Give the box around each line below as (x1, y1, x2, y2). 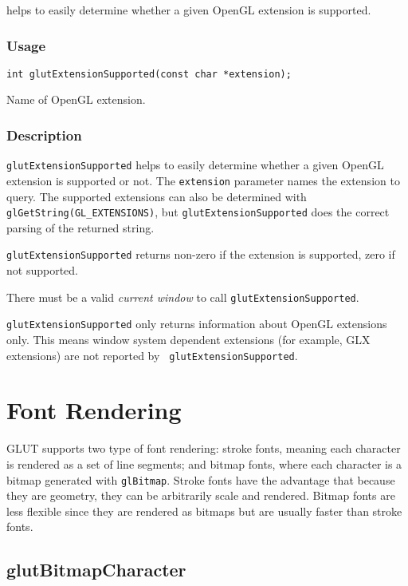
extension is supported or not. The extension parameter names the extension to (6, 172, 400, 188)
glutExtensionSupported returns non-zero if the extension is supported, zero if (6, 246, 395, 263)
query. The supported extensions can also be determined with (6, 188, 307, 204)
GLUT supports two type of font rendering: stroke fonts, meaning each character (6, 440, 401, 457)
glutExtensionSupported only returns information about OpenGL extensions (6, 315, 387, 332)
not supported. (6, 262, 78, 279)
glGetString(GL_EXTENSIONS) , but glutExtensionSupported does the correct (6, 204, 390, 220)
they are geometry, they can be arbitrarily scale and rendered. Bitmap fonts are (6, 487, 395, 504)
